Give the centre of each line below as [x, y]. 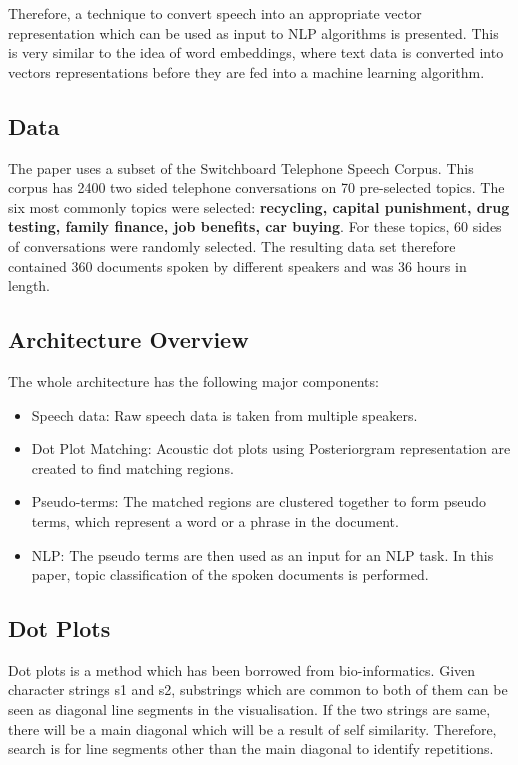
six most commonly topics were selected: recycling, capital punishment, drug [259, 206]
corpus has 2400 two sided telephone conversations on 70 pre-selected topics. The [256, 187]
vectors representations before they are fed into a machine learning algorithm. [246, 71]
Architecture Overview [128, 339]
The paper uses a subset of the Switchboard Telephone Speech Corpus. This [241, 167]
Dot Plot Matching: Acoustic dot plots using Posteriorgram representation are [271, 448]
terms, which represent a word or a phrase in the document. [215, 520]
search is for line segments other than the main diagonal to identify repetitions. [251, 748]
